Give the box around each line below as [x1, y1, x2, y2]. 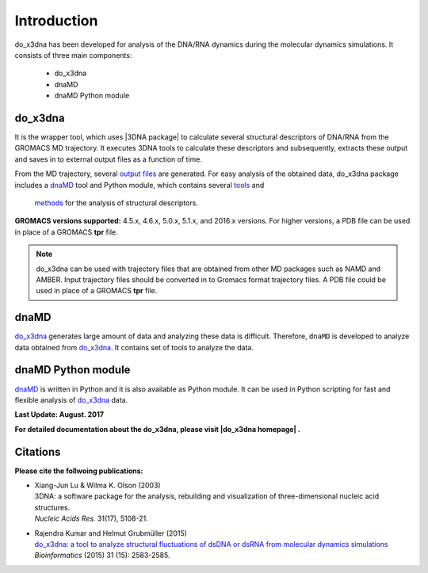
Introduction [14, 12, 98, 29]
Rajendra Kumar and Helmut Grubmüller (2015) [34, 528, 188, 538]
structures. [34, 502, 71, 512]
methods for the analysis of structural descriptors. [34, 198, 198, 208]
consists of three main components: [14, 50, 132, 59]
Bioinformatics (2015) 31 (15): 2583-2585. [34, 551, 170, 560]
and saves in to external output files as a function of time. [14, 155, 202, 164]
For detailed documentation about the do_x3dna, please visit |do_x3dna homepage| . [14, 424, 301, 434]
